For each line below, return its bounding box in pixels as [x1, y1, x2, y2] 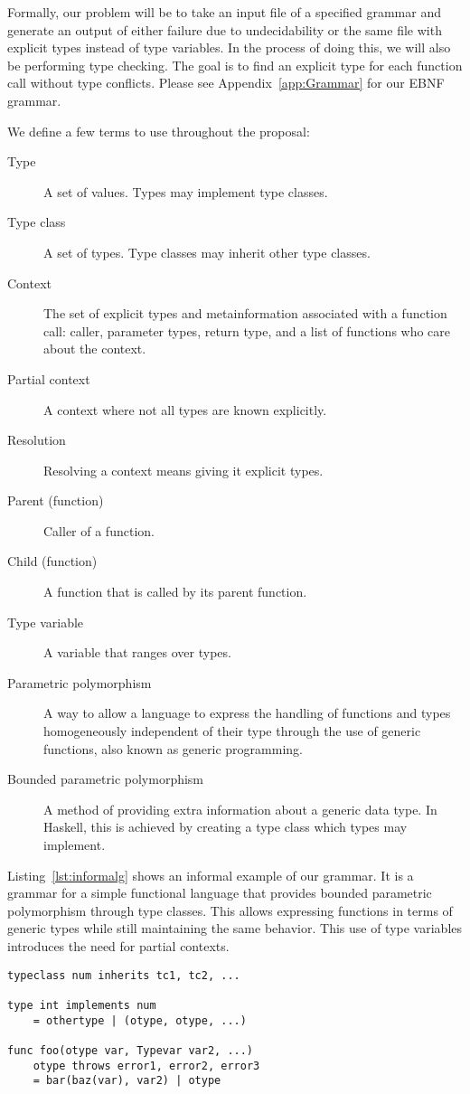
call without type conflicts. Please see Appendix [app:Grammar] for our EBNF [7, 73, 445, 92]
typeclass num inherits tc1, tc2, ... [7, 968, 240, 982]
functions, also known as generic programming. [43, 739, 303, 758]
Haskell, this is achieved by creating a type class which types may [43, 817, 408, 836]
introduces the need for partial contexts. [7, 936, 230, 955]
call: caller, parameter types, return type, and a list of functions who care [43, 321, 451, 340]
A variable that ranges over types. [43, 643, 231, 662]
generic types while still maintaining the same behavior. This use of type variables [7, 919, 463, 938]
